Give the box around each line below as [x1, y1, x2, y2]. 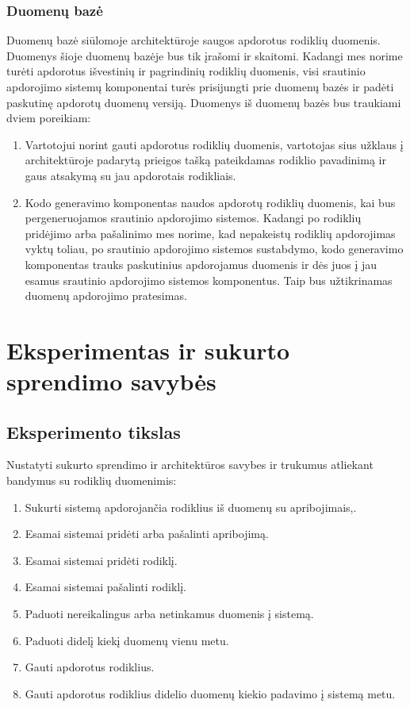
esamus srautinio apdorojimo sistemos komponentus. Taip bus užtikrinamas [25, 271, 393, 288]
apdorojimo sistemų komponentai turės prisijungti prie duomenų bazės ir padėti [6, 79, 394, 94]
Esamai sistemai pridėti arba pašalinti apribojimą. [25, 525, 269, 542]
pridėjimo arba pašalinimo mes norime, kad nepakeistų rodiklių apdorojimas [25, 225, 396, 241]
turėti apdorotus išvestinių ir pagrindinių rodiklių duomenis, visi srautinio [6, 63, 366, 79]
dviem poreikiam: [6, 110, 91, 126]
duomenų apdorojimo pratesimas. [25, 287, 187, 304]
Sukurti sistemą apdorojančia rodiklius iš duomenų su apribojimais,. [25, 498, 357, 515]
